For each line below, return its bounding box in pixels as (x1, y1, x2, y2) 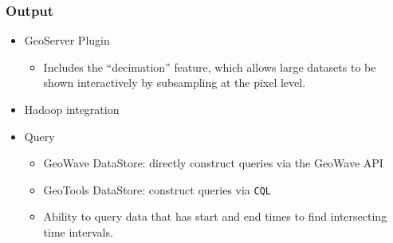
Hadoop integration (24, 101, 120, 117)
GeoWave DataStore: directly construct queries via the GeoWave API (43, 155, 383, 171)
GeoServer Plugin (24, 32, 110, 49)
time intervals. (43, 224, 113, 241)
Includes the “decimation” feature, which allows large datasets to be (43, 58, 376, 75)
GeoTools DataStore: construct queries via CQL (43, 181, 271, 198)
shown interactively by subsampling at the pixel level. (43, 74, 306, 91)
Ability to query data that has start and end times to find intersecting (43, 208, 387, 225)
